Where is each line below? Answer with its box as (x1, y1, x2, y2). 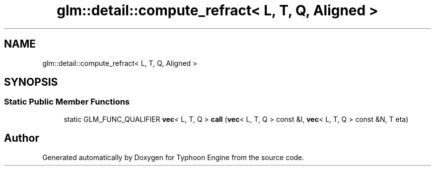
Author (4, 132, 39, 145)
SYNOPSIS (4, 76, 58, 89)
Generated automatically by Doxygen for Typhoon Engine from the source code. (42, 153, 304, 162)
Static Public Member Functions (4, 97, 130, 107)
